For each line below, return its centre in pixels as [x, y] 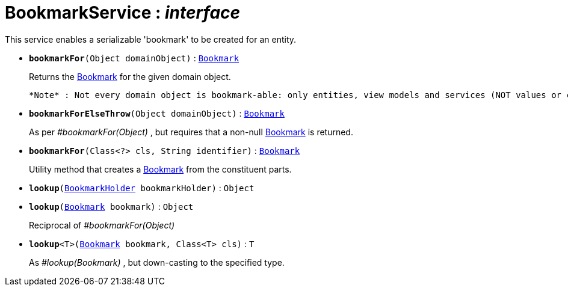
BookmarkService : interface [123, 13]
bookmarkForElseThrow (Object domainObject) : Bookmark [157, 113]
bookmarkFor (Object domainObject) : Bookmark [134, 58]
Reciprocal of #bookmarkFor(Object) [102, 225]
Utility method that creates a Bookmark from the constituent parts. [160, 169]
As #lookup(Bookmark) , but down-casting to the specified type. [157, 262]
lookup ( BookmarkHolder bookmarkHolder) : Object [142, 188]
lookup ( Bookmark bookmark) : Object [111, 206]
